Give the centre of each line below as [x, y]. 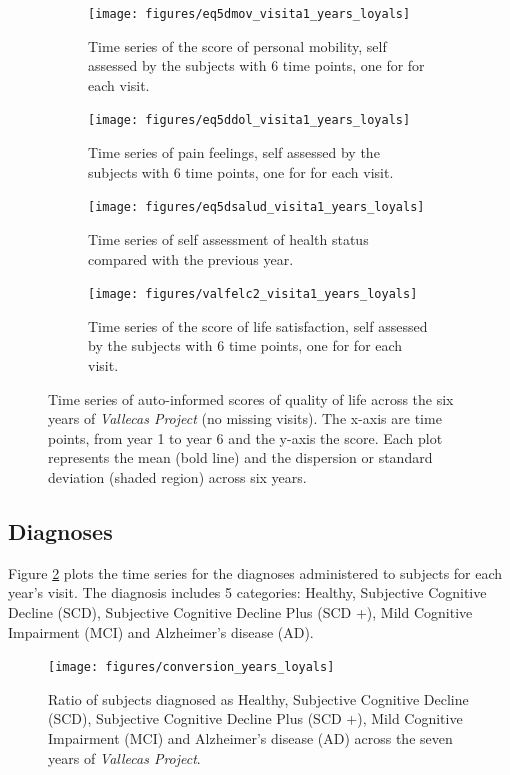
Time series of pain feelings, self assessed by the [234, 152]
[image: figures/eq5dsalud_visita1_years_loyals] [256, 207]
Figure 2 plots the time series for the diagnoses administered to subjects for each [255, 572]
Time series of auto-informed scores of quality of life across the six [251, 398]
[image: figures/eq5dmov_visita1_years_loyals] [249, 14]
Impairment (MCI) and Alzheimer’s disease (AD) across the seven [250, 737]
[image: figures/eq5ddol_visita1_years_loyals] [249, 120]
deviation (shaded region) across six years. [177, 476]
